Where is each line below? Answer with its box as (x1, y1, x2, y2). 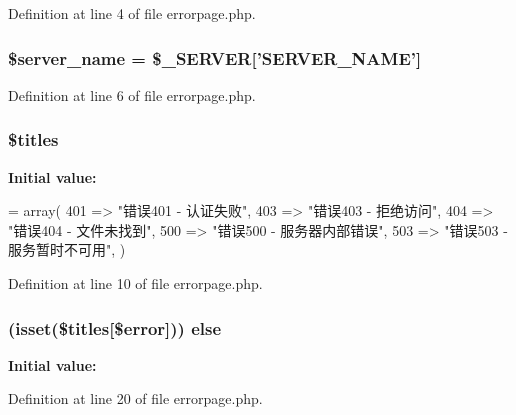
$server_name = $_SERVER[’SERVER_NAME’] (8, 45, 422, 70)
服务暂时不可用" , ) (8, 239, 126, 260)
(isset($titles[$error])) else (8, 315, 222, 340)
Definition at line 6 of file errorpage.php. (8, 84, 256, 105)
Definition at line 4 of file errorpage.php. (8, 3, 256, 23)
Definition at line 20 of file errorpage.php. (8, 388, 263, 409)
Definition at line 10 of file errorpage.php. (8, 273, 263, 293)
